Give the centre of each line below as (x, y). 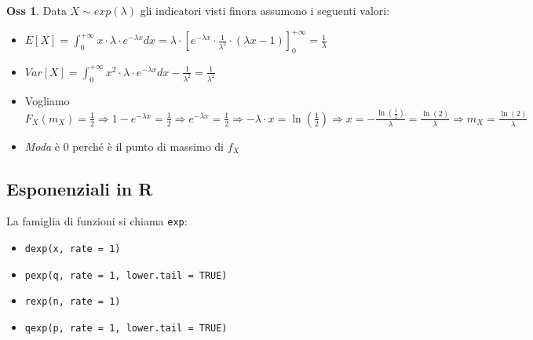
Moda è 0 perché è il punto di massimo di (124, 146)
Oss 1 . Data (37, 10)
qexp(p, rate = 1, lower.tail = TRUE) (126, 329)
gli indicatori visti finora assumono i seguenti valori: (265, 10)
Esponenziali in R (80, 188)
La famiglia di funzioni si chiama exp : (97, 221)
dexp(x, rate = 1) (73, 249)
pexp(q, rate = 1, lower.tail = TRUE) (126, 275)
